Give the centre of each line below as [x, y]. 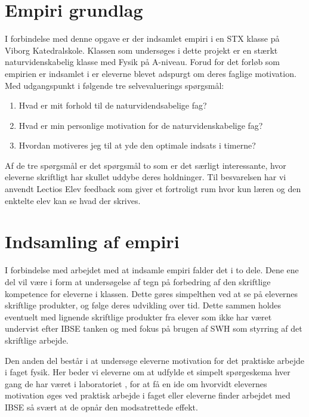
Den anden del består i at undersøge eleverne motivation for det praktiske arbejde [154, 360]
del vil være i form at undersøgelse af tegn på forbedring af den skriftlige [138, 281]
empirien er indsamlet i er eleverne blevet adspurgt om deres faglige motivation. [151, 73]
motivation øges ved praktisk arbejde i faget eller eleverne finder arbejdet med [148, 395]
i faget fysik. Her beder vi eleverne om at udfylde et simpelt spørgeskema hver [148, 372]
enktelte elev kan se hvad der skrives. [73, 200]
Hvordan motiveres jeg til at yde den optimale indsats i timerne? [137, 145]
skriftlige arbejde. [37, 340]
